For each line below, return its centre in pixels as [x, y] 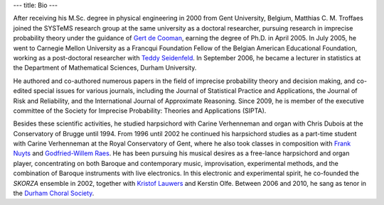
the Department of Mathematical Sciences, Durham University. [105, 68]
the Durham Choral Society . [54, 193]
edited [22, 91]
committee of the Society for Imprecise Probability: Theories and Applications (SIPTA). [140, 111]
